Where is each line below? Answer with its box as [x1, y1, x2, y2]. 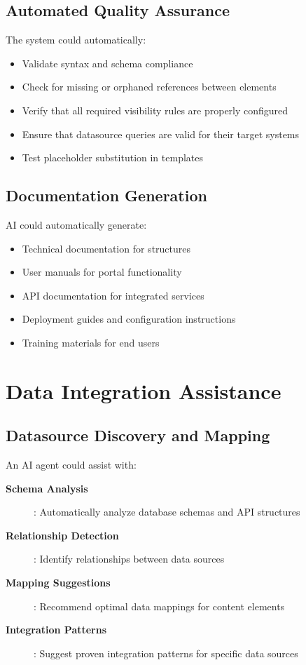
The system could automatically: [6, 32, 146, 47]
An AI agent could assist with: [6, 457, 137, 472]
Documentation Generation [6, 184, 207, 206]
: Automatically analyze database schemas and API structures [34, 504, 300, 519]
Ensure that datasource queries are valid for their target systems [22, 126, 300, 141]
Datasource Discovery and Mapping [6, 424, 270, 446]
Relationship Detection [6, 528, 119, 542]
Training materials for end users [22, 335, 160, 349]
